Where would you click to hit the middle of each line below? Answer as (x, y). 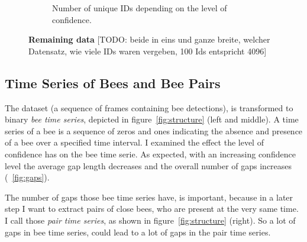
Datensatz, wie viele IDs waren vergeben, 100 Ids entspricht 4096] (148, 51)
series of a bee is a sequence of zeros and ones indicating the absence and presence (154, 130)
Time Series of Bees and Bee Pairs (113, 83)
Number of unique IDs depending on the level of (140, 8)
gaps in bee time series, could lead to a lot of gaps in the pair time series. (138, 232)
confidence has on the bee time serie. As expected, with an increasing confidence (150, 154)
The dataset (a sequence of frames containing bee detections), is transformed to (149, 107)
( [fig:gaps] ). (27, 177)
